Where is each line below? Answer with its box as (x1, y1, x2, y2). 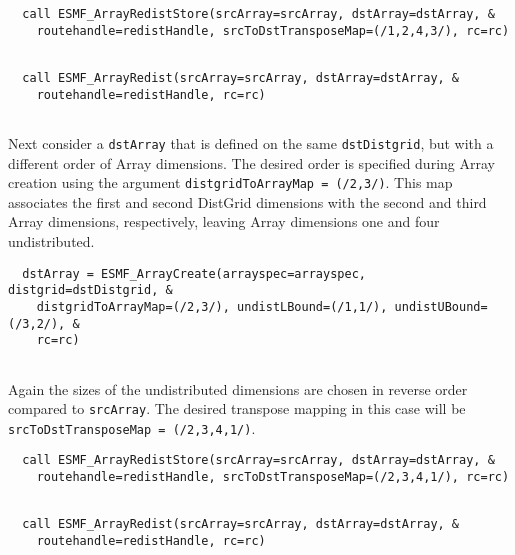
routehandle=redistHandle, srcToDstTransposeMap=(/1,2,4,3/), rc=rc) (36, 23, 510, 38)
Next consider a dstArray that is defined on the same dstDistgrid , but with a (8, 132, 494, 153)
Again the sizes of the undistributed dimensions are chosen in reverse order (8, 378, 468, 399)
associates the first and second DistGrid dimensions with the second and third (8, 191, 487, 212)
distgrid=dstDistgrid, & (8, 283, 173, 298)
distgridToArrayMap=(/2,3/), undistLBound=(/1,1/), (36, 299, 388, 314)
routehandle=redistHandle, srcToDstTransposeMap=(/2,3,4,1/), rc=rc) (36, 470, 510, 485)
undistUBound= (394, 299, 488, 314)
